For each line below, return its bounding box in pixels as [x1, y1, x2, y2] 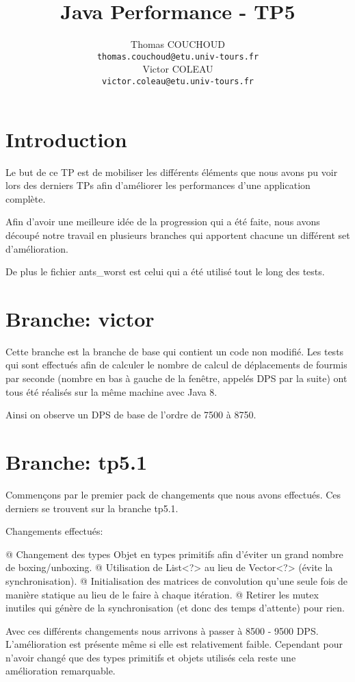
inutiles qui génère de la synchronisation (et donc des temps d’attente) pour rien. [5, 601, 345, 615]
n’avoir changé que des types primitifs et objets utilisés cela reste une [5, 650, 296, 664]
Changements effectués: [5, 524, 103, 538]
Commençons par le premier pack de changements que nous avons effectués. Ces [5, 487, 341, 501]
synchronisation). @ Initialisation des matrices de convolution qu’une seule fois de [5, 573, 347, 588]
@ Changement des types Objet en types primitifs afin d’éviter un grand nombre [5, 546, 343, 561]
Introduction [5, 125, 127, 153]
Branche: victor [5, 304, 155, 332]
